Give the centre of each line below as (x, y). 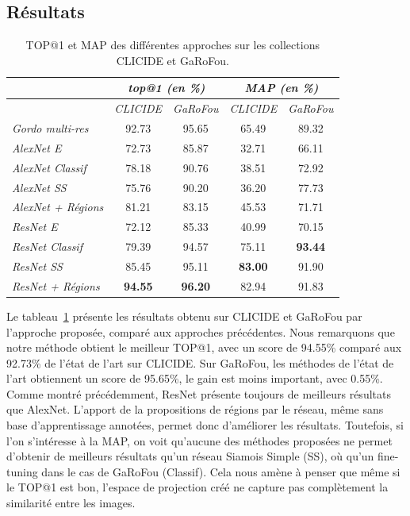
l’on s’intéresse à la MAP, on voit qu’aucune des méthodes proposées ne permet (199, 440)
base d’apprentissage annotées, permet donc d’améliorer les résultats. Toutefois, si (205, 425)
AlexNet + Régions (58, 207)
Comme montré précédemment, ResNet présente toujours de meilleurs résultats (199, 393)
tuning (22, 471)
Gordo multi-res (50, 128)
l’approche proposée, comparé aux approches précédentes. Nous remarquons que (201, 331)
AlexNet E (37, 147)
